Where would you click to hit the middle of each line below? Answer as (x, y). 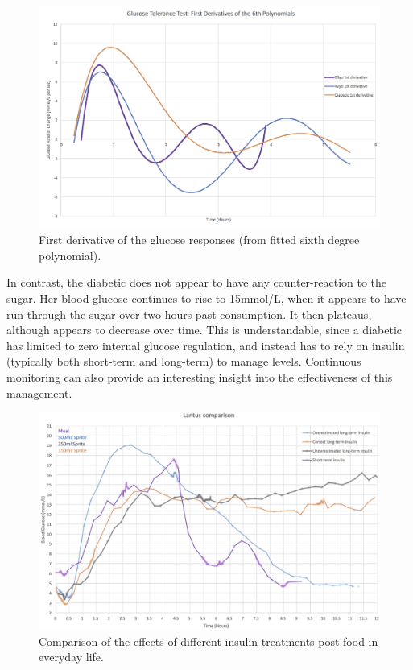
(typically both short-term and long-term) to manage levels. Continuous (184, 361)
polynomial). (70, 255)
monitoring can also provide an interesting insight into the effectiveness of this (200, 376)
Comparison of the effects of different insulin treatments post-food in (209, 641)
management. (39, 393)
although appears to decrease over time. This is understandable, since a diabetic (204, 330)
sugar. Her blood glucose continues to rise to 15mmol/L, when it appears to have (206, 298)
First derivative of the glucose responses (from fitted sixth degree (199, 240)
